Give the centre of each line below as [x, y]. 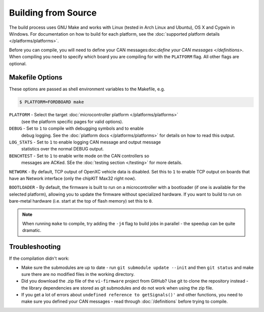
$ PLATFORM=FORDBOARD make [52, 102]
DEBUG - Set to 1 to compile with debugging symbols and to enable [76, 128]
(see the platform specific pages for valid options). [72, 122]
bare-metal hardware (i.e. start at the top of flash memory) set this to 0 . [81, 201]
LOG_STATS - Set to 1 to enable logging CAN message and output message [85, 142]
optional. [18, 63]
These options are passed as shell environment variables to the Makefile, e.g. [87, 89]
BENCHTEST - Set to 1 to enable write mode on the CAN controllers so [79, 156]
